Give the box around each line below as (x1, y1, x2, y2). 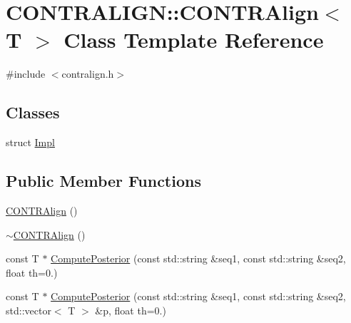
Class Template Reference (63, 25, 324, 54)
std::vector (6, 302, 51, 317)
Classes (6, 101, 60, 123)
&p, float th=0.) (95, 302, 166, 317)
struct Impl (6, 135, 55, 150)
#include (6, 66, 46, 81)
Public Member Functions (6, 170, 201, 192)
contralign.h (61, 66, 114, 81)
